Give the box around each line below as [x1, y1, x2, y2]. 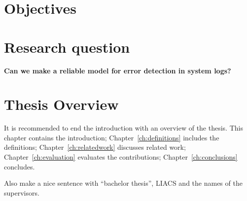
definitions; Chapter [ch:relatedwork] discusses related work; [4, 142, 186, 152]
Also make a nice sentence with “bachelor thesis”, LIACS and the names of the [4, 178, 243, 188]
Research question [4, 36, 130, 57]
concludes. [4, 161, 35, 171]
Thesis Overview [4, 94, 119, 114]
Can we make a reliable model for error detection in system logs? [4, 65, 231, 75]
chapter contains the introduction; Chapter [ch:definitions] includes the [4, 132, 219, 142]
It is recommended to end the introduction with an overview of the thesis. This [4, 123, 243, 133]
